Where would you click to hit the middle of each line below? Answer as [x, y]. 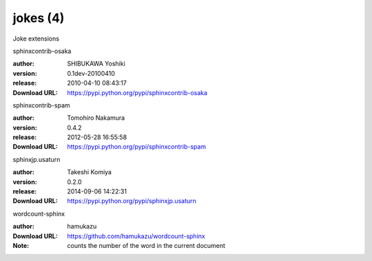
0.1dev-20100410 [91, 73]
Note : [21, 245]
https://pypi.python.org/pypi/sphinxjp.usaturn [132, 201]
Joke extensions [36, 39]
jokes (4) [39, 18]
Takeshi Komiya [89, 172]
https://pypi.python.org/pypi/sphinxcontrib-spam [137, 147]
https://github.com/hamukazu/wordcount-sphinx [136, 236]
